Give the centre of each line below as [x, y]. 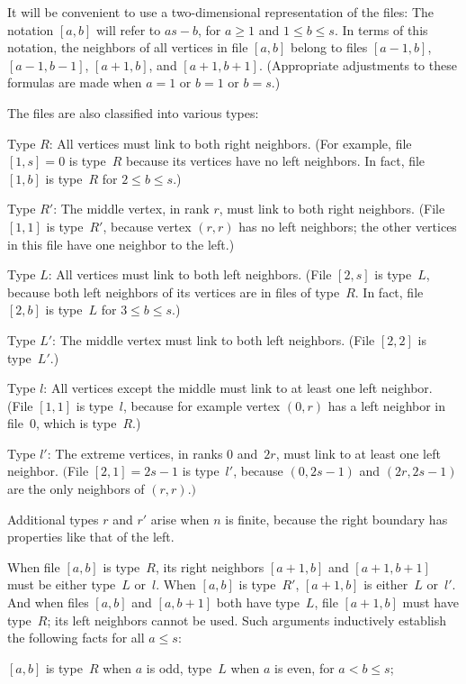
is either [386, 584]
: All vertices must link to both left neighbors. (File [190, 274]
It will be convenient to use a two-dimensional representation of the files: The [221, 12]
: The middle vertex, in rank [131, 209]
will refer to [128, 29]
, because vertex [147, 226]
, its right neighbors [210, 566]
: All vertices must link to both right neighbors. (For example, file [230, 143]
